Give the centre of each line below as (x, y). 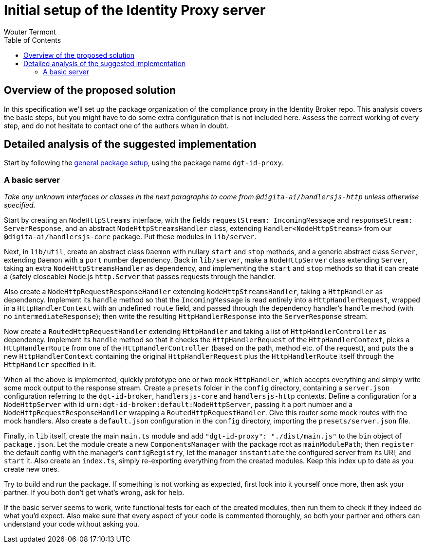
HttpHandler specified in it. (50, 365)
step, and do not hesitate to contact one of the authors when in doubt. (116, 125)
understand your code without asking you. (72, 524)
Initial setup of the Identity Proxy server (135, 10)
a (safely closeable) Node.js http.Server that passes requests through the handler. (140, 277)
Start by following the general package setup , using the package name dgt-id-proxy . (144, 163)
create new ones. (32, 469)
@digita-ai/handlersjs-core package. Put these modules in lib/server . (130, 237)
